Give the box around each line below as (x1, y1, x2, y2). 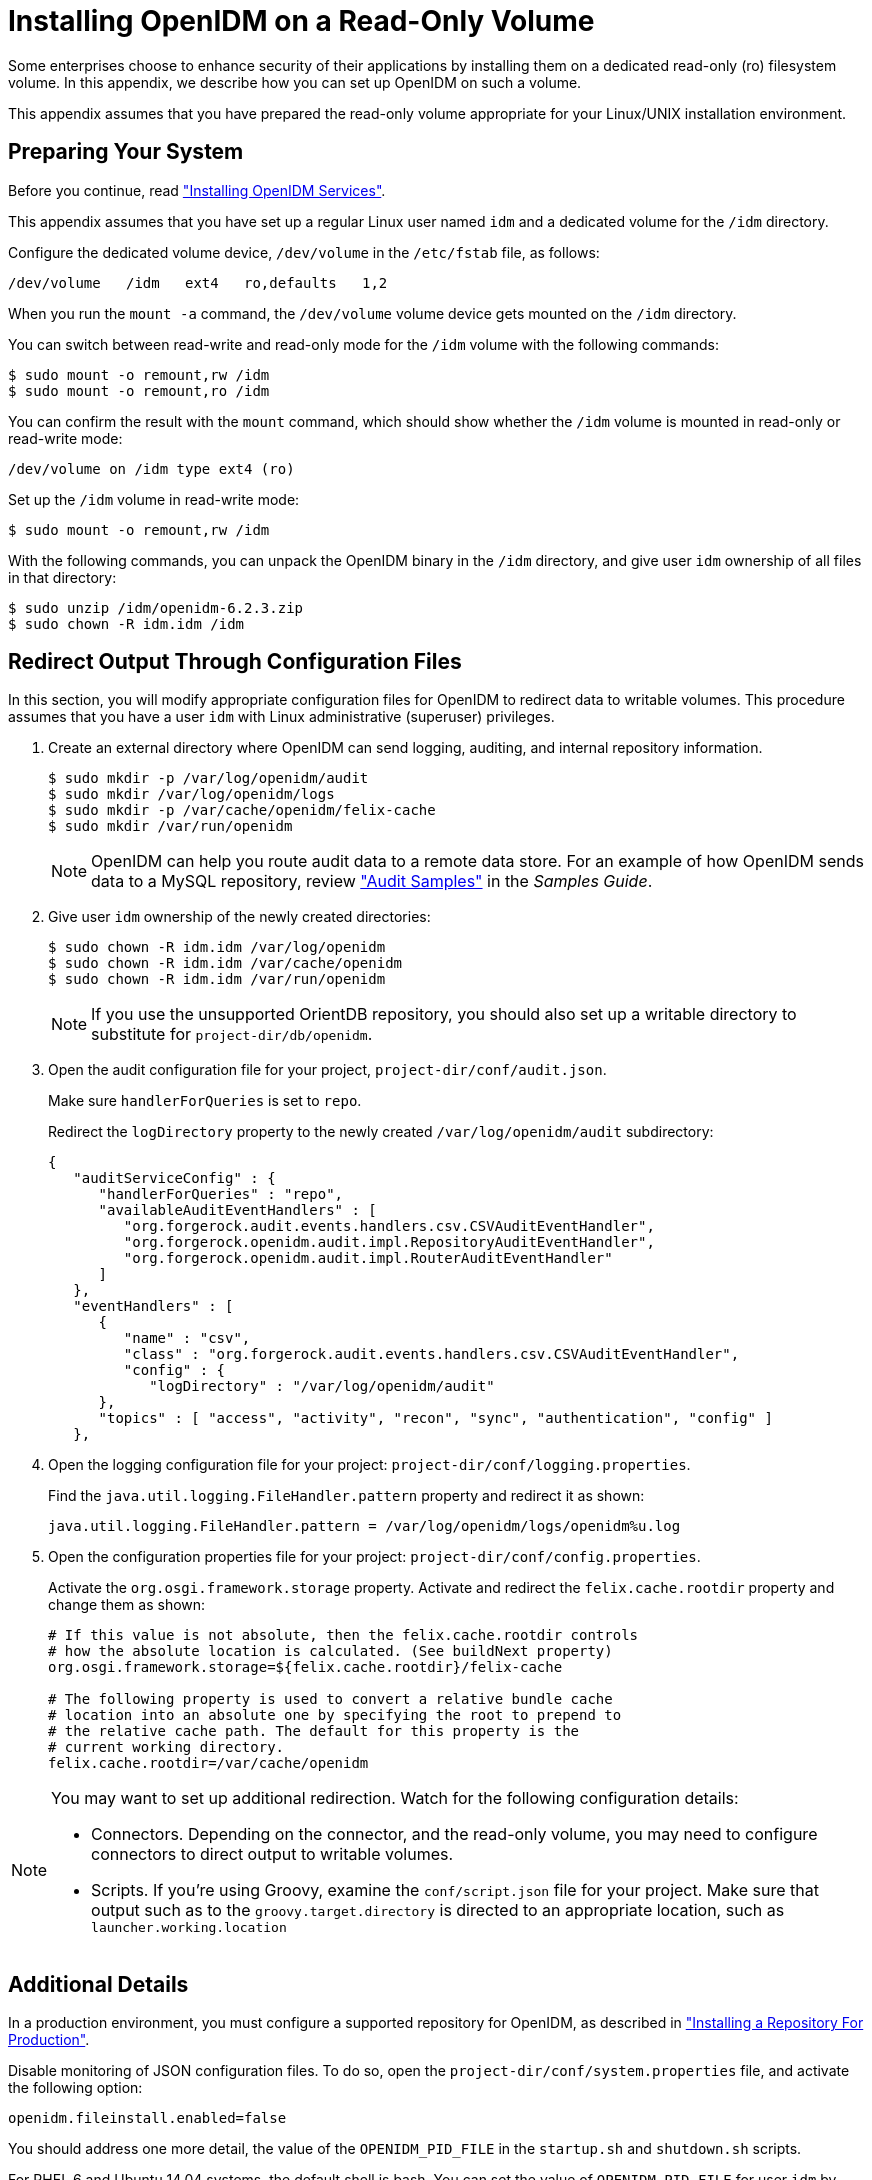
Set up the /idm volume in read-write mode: (8, 490, 300, 508)
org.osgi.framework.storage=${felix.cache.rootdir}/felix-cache (48, 1659, 563, 1676)
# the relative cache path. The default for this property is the (48, 1723, 580, 1740)
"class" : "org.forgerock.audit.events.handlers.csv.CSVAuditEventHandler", (123, 1346, 740, 1363)
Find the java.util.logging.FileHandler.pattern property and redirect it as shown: (48, 1487, 645, 1505)
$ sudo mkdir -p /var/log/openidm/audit (48, 770, 369, 787)
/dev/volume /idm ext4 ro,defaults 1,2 (8, 274, 388, 291)
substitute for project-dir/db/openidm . (91, 1024, 373, 1045)
